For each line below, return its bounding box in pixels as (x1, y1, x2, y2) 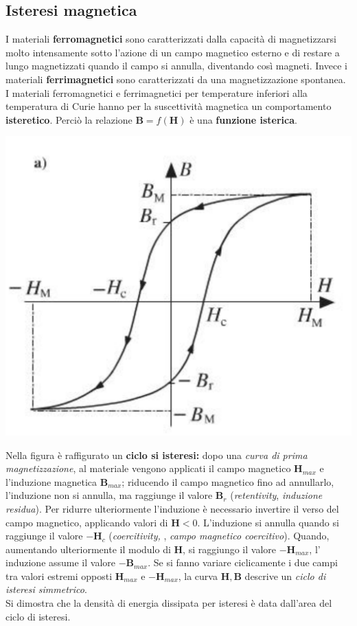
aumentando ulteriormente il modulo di (5, 541, 171, 556)
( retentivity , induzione (230, 488, 323, 502)
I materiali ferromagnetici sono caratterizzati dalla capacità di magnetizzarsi (5, 32, 336, 46)
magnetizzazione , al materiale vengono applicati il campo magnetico (5, 461, 291, 476)
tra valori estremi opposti (5, 568, 113, 583)
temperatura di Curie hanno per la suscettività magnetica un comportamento (5, 99, 332, 113)
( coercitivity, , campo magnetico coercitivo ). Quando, (108, 528, 330, 543)
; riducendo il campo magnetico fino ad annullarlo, (122, 474, 334, 489)
